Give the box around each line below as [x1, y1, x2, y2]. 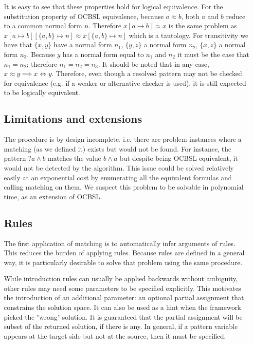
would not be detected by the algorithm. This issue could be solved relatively [4, 162, 234, 172]
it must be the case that [177, 49, 249, 59]
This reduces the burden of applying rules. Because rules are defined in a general [4, 248, 245, 258]
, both [181, 11, 199, 21]
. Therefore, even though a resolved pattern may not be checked [52, 68, 242, 78]
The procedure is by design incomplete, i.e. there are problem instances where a [4, 134, 242, 144]
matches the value [48, 153, 101, 163]
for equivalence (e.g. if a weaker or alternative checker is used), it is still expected [4, 77, 246, 88]
